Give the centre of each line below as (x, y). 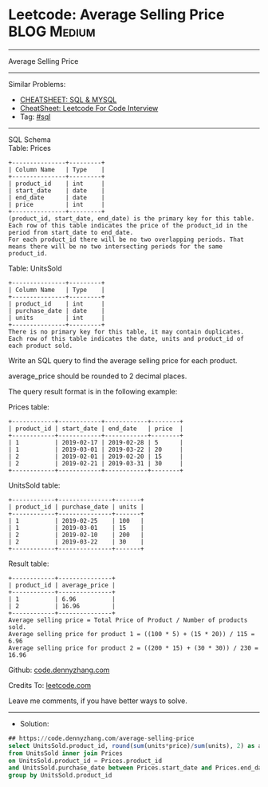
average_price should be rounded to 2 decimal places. (98, 376)
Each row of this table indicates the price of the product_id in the (128, 225)
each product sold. (41, 346)
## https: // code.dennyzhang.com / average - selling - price (101, 738)
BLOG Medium (52, 32)
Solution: (34, 723)
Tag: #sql (35, 117)
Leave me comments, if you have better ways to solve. (98, 701)
